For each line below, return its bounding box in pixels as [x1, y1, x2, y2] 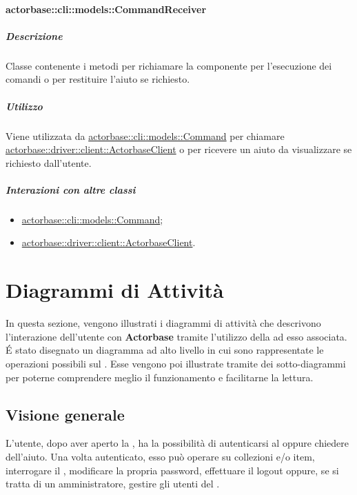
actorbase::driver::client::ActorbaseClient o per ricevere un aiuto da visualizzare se [6, 142, 352, 156]
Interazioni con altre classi [6, 182, 136, 196]
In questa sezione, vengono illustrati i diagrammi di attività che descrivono [6, 316, 321, 330]
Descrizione [6, 28, 63, 43]
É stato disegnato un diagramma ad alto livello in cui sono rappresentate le [6, 343, 324, 357]
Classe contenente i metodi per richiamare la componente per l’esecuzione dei [6, 58, 332, 72]
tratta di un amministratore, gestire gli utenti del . [6, 476, 220, 491]
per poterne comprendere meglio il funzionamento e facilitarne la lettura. [6, 370, 314, 384]
